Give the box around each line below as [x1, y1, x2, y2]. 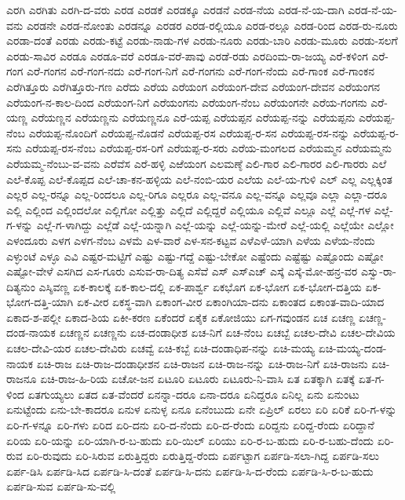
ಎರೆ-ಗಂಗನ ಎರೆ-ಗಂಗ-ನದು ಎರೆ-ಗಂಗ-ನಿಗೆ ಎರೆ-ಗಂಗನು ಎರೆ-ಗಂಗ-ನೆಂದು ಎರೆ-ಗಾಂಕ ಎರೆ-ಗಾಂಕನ [27, 63, 375, 79]
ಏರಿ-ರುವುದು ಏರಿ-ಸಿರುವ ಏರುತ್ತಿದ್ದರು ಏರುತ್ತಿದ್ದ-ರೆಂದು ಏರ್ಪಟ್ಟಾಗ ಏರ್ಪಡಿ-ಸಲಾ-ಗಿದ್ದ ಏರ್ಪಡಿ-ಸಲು [26, 447, 379, 464]
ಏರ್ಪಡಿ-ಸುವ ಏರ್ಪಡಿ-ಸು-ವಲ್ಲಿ [6, 478, 116, 495]
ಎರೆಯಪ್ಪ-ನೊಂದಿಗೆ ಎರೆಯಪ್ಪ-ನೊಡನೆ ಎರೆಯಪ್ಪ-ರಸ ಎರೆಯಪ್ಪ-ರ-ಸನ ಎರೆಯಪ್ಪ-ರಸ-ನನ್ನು [28, 124, 350, 141]
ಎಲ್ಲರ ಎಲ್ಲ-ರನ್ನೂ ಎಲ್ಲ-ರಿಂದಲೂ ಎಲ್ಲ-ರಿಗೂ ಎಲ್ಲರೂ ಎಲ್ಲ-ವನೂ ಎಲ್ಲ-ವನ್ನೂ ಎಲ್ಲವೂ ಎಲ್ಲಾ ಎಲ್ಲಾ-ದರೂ [6, 186, 388, 203]
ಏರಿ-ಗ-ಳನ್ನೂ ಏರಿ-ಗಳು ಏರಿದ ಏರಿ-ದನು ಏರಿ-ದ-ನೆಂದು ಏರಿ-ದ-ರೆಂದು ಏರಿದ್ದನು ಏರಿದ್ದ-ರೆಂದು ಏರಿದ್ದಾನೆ [6, 417, 374, 433]
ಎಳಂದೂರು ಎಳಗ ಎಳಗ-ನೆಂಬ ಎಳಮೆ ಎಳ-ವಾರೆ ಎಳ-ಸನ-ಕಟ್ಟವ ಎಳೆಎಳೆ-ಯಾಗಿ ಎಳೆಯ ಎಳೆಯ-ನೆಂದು [6, 232, 375, 248]
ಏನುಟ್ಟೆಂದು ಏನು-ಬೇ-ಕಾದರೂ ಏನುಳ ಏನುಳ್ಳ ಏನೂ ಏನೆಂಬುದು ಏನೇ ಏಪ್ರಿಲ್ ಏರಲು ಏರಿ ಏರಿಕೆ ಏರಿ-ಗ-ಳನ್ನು [6, 401, 397, 418]
